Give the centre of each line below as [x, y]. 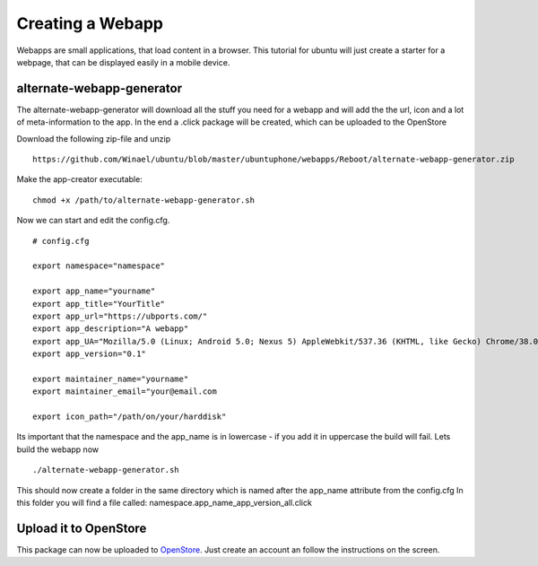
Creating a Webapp [90, 23]
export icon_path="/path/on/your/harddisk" [130, 417]
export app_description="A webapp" [111, 329]
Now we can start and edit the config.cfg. [93, 221]
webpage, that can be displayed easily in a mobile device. [123, 62]
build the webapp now [57, 449]
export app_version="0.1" [90, 354]
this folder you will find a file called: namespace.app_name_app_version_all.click [165, 503]
